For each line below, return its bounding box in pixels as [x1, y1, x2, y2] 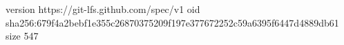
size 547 [6, 29, 39, 43]
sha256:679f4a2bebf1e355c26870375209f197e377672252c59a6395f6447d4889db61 [6, 15, 339, 29]
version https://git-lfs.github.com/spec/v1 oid [6, 2, 200, 16]
